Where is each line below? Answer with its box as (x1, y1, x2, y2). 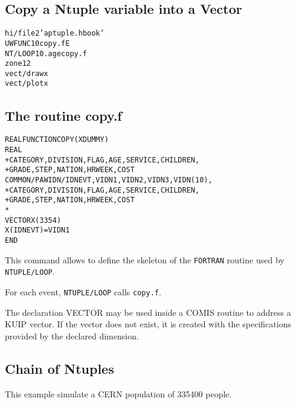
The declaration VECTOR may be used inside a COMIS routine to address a (5, 306, 291, 318)
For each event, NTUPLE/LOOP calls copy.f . (5, 285, 161, 298)
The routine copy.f (5, 106, 122, 124)
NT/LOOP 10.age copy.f (5, 49, 88, 58)
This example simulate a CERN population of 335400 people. (5, 387, 232, 400)
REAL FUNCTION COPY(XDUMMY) (5, 135, 109, 144)
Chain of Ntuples (5, 359, 114, 377)
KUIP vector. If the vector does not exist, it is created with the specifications (5, 318, 291, 330)
